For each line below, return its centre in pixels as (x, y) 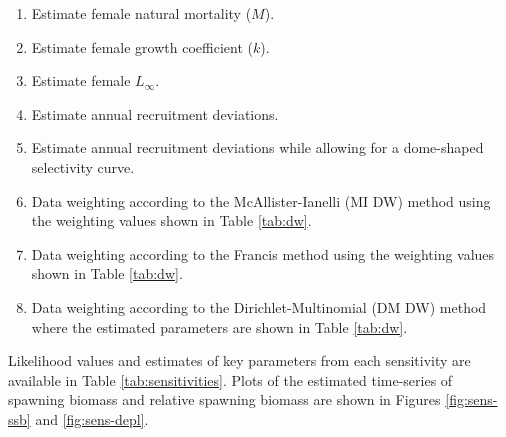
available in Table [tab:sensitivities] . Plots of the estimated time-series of (230, 379)
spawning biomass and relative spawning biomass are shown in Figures (224, 399)
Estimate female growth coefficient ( (142, 46)
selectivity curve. (83, 166)
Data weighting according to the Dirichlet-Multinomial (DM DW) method (259, 306)
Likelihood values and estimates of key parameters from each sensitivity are (239, 360)
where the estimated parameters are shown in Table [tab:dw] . (219, 326)
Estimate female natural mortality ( (141, 13)
